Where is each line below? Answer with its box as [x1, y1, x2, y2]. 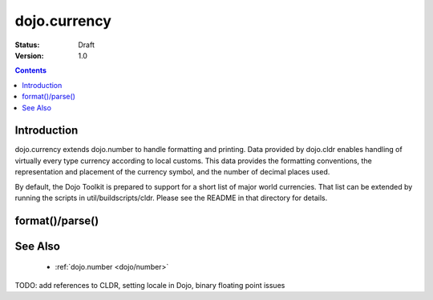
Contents [14, 66, 47, 75]
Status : [14, 40, 40, 50]
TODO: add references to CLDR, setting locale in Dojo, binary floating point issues [14, 280, 285, 290]
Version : [14, 50, 44, 60]
